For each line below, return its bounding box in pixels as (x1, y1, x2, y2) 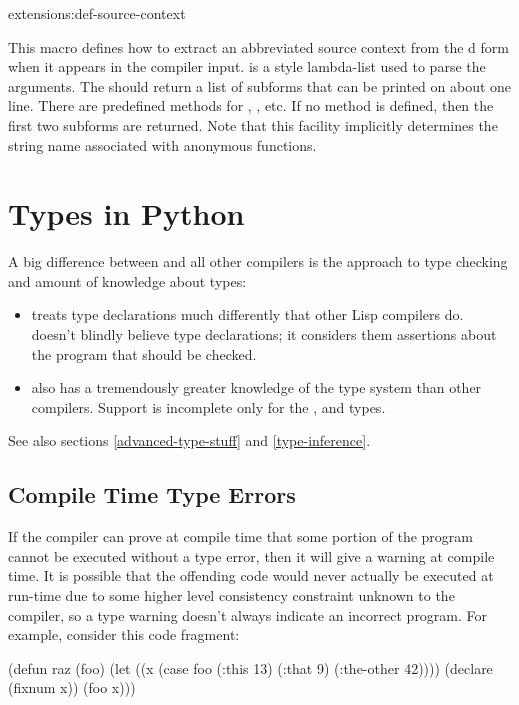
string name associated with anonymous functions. (8, 134, 317, 155)
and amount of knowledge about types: (8, 270, 247, 291)
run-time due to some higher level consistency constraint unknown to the (8, 585, 455, 606)
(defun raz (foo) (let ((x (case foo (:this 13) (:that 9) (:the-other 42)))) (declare (8, 657, 493, 678)
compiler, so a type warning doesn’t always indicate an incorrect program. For (8, 604, 488, 625)
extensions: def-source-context (8, 3, 186, 23)
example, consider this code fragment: (8, 624, 240, 645)
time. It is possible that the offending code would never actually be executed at (8, 565, 494, 586)
